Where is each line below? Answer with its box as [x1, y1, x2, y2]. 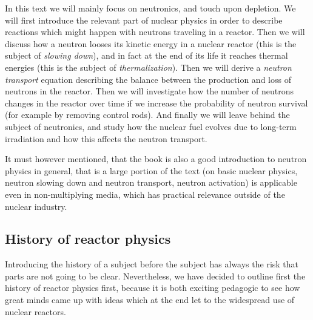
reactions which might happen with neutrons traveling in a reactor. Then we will [5, 25, 305, 38]
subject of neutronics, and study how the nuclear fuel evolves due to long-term [5, 120, 297, 132]
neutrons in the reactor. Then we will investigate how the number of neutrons [5, 85, 294, 97]
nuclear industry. [5, 200, 67, 212]
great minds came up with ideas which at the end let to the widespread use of [5, 293, 295, 306]
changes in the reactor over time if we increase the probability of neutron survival [5, 96, 308, 109]
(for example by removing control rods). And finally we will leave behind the [5, 108, 290, 121]
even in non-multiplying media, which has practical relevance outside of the [5, 188, 285, 200]
